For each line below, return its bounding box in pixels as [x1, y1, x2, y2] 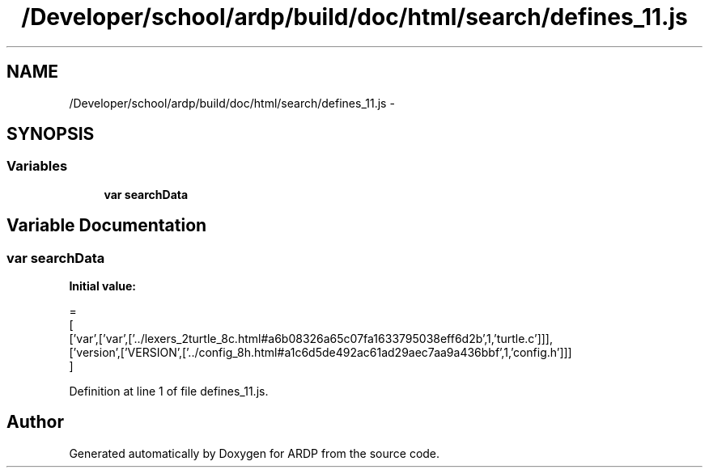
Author [6, 412, 64, 433]
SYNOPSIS [6, 124, 95, 145]
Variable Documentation [6, 215, 207, 236]
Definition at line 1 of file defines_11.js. [69, 384, 269, 399]
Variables [6, 158, 68, 175]
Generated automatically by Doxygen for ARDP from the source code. [69, 446, 440, 460]
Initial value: [69, 279, 136, 294]
